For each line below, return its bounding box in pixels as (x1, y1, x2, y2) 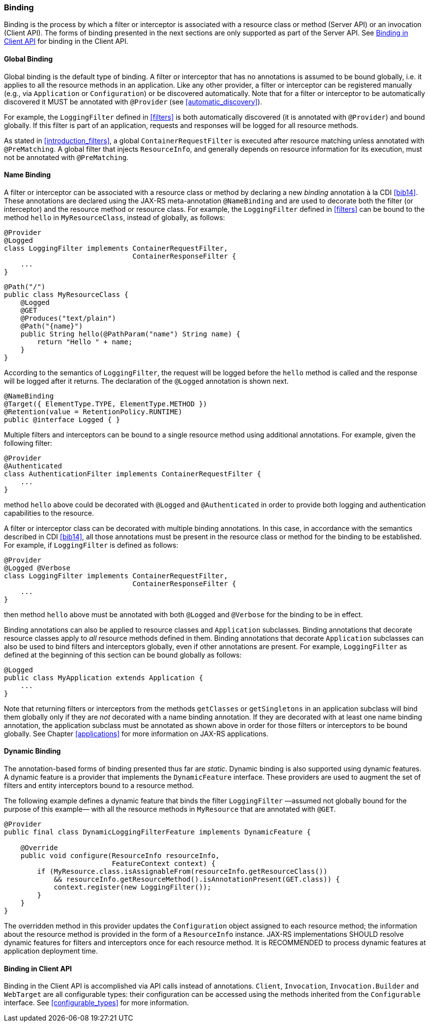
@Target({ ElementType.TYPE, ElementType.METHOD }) (4, 399, 208, 408)
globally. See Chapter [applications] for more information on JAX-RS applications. (4, 729, 269, 738)
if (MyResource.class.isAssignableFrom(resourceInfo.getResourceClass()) (37, 867, 328, 876)
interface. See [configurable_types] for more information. (4, 998, 189, 1007)
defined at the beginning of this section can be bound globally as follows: (4, 650, 242, 659)
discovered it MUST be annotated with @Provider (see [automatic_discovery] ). (4, 97, 262, 106)
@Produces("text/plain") (20, 314, 116, 322)
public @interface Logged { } (4, 415, 121, 424)
